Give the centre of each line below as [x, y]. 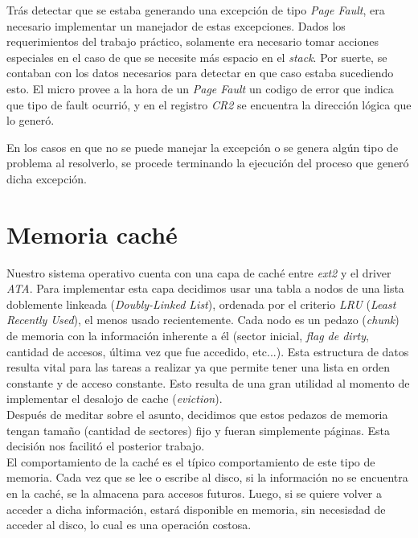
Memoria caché [92, 234]
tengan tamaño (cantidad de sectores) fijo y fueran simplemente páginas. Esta [199, 430]
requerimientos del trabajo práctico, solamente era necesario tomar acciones [193, 41]
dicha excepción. [47, 178]
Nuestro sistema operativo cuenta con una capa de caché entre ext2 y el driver [199, 272]
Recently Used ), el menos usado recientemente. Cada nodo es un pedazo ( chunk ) [203, 320]
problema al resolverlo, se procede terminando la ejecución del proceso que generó [208, 163]
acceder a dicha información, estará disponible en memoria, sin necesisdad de [196, 509]
